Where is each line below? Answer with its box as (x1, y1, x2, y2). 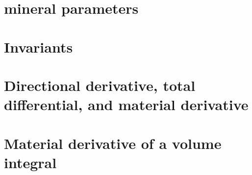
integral (4, 152, 57, 172)
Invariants (4, 36, 73, 57)
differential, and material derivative (4, 94, 249, 115)
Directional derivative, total (4, 75, 196, 95)
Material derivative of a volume (4, 133, 222, 153)
